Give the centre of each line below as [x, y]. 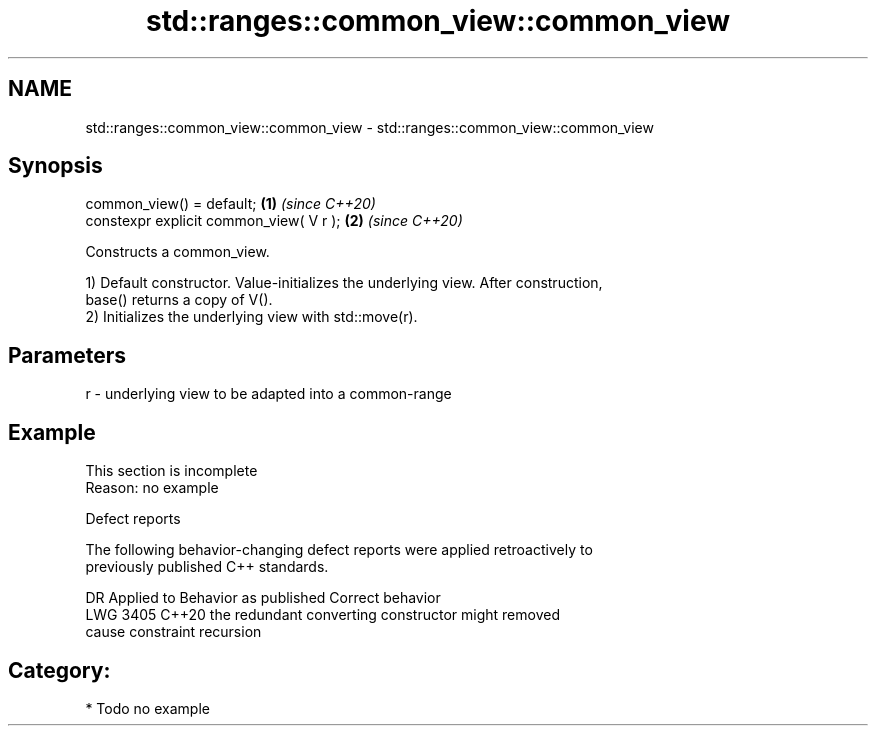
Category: [59, 670]
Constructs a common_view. [177, 252]
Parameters [67, 355]
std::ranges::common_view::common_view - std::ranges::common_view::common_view [369, 127]
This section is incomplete [171, 471]
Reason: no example [152, 488]
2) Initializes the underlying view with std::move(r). [251, 317]
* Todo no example [147, 708]
